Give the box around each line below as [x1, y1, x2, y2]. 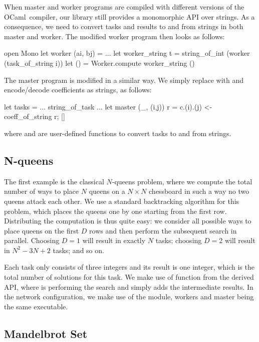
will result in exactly [82, 235, 146, 246]
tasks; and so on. [53, 245, 104, 255]
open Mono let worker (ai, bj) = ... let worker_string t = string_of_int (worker [4, 48, 250, 58]
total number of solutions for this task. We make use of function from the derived [4, 272, 254, 282]
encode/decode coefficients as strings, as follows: [4, 84, 152, 95]
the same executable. [4, 301, 68, 311]
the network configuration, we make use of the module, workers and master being [4, 291, 254, 302]
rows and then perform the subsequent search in [89, 225, 237, 236]
